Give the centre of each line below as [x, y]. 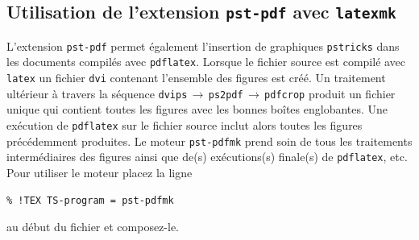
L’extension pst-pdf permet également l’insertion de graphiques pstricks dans [203, 46]
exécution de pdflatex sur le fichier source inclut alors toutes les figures [185, 125]
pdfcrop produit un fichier [330, 93]
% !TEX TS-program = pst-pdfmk [90, 200]
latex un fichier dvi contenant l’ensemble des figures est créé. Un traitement [196, 78]
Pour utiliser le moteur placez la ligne [100, 172]
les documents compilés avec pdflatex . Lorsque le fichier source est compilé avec [206, 62]
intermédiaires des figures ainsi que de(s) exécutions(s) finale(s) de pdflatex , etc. [207, 157]
